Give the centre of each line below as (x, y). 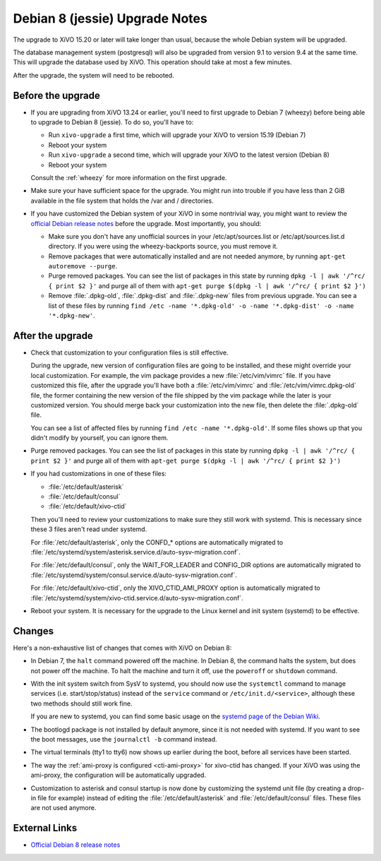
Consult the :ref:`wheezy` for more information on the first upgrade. (129, 177)
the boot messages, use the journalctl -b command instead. (124, 739)
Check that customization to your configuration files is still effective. (129, 352)
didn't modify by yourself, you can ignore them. (99, 438)
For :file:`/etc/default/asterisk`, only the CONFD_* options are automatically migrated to (157, 542)
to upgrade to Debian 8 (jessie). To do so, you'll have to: (112, 122)
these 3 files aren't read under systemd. (89, 529)
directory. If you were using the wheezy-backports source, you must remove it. (163, 247)
